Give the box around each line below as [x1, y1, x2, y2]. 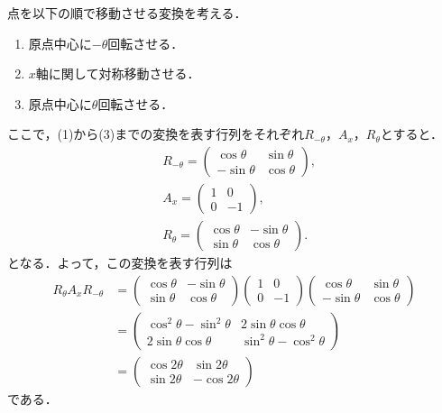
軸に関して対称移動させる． [35, 64, 200, 83]
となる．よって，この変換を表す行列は [7, 253, 233, 272]
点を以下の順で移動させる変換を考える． [7, 4, 247, 22]
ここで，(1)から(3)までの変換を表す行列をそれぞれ [7, 124, 305, 143]
